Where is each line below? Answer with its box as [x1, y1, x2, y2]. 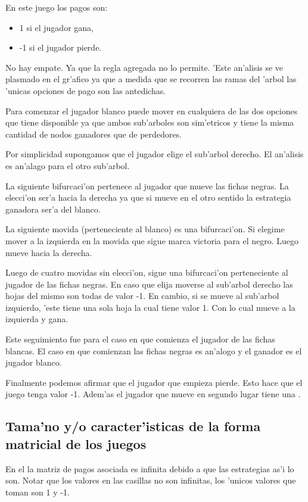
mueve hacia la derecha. [5, 246, 92, 258]
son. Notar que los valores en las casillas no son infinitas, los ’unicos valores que [5, 474, 296, 487]
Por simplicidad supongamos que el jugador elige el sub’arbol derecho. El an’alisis [5, 148, 304, 160]
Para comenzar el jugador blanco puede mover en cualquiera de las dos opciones [5, 104, 298, 117]
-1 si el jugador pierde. [19, 41, 102, 54]
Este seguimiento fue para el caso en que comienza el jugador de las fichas [5, 333, 275, 345]
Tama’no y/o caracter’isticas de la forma [5, 417, 261, 435]
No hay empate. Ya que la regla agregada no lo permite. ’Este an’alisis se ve [5, 61, 284, 73]
